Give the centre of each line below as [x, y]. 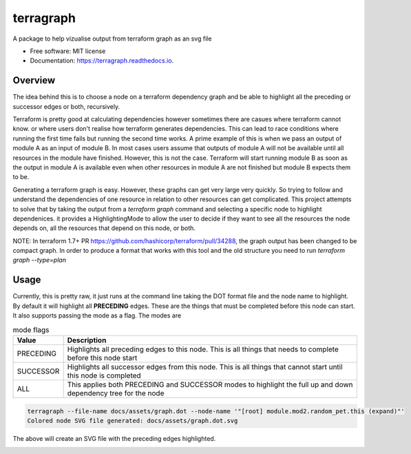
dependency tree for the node [116, 393]
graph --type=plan [40, 260]
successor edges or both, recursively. [66, 106]
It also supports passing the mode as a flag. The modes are [97, 316]
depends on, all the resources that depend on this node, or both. [104, 228]
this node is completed [104, 375]
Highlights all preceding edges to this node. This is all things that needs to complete [203, 349]
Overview [34, 80]
